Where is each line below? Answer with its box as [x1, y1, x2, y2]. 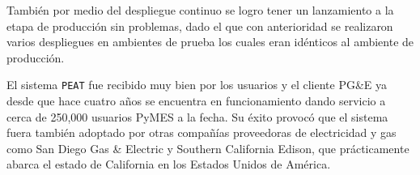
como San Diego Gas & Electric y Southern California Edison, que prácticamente [6, 139, 409, 156]
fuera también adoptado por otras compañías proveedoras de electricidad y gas [6, 124, 397, 141]
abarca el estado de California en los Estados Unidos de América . [6, 156, 331, 173]
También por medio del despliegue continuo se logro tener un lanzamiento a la [6, 2, 394, 18]
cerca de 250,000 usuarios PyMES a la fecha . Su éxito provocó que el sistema [6, 108, 388, 125]
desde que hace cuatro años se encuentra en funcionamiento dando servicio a [6, 92, 386, 109]
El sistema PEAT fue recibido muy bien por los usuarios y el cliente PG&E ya [6, 76, 388, 93]
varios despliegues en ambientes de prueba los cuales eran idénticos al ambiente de [6, 33, 414, 50]
